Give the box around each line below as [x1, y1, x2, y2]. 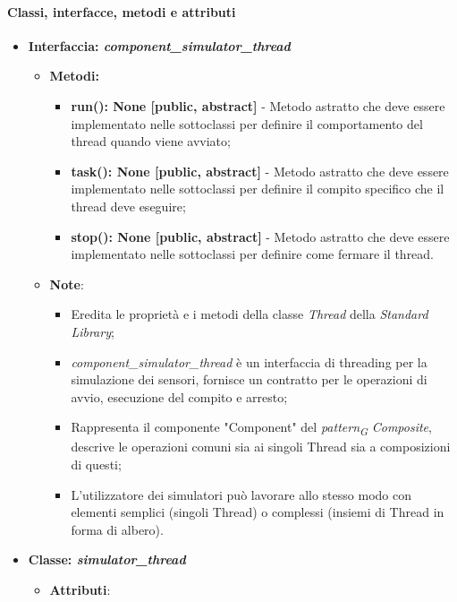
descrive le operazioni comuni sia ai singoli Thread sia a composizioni [71, 437, 451, 456]
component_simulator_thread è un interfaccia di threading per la [71, 352, 427, 371]
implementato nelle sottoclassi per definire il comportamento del [71, 114, 423, 133]
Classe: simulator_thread [28, 550, 186, 569]
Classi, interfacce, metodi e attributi [7, 2, 236, 21]
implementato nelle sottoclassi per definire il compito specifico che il [71, 179, 444, 198]
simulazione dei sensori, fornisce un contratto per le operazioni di [71, 370, 427, 389]
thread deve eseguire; [71, 196, 186, 215]
